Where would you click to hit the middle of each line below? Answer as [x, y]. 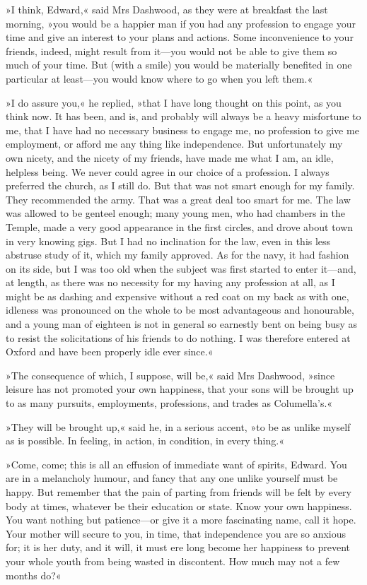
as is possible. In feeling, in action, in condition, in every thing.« [145, 441]
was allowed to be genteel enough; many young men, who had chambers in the [176, 213]
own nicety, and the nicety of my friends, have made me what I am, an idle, [170, 157]
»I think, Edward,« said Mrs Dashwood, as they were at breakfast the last [167, 9]
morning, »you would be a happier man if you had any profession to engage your [181, 23]
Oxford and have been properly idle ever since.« [110, 351]
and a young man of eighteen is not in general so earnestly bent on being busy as [182, 324]
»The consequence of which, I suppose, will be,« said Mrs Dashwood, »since [170, 375]
